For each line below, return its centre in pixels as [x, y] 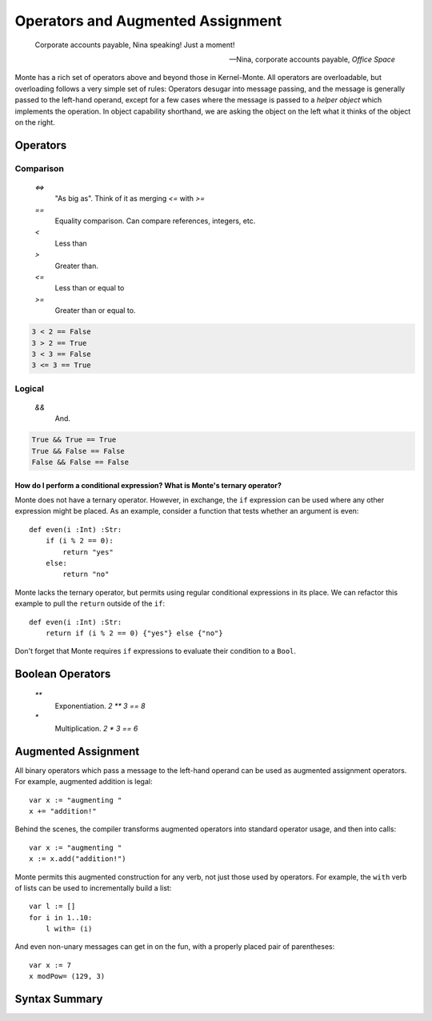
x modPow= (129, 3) [67, 977]
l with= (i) [69, 929]
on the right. [35, 122]
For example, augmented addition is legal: [84, 782]
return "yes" [88, 552]
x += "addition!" [63, 811]
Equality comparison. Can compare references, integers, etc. [155, 221]
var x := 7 [50, 965]
